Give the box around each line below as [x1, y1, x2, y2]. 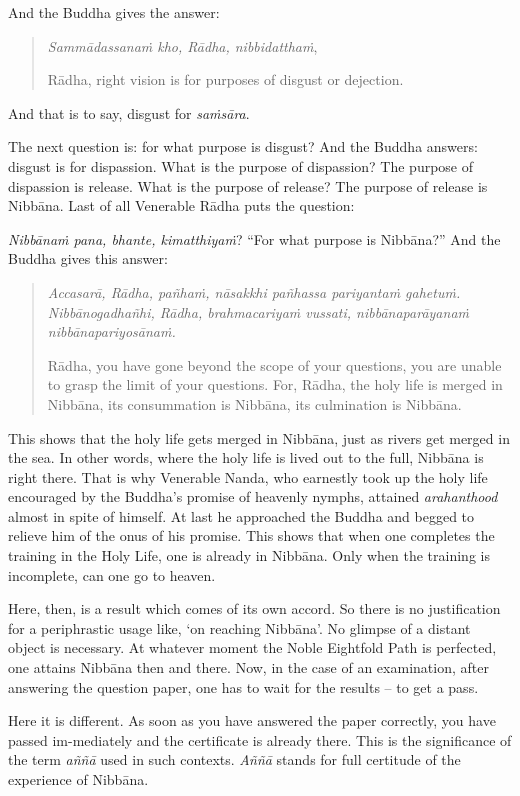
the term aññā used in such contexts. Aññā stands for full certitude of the [8, 749, 461, 770]
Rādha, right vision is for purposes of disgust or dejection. [47, 69, 404, 90]
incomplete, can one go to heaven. [8, 564, 216, 585]
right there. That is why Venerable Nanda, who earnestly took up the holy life [8, 466, 488, 487]
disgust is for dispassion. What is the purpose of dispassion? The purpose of [8, 155, 474, 176]
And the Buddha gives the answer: [8, 2, 220, 22]
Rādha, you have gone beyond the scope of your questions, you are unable [47, 354, 502, 375]
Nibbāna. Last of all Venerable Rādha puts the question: [8, 195, 355, 216]
